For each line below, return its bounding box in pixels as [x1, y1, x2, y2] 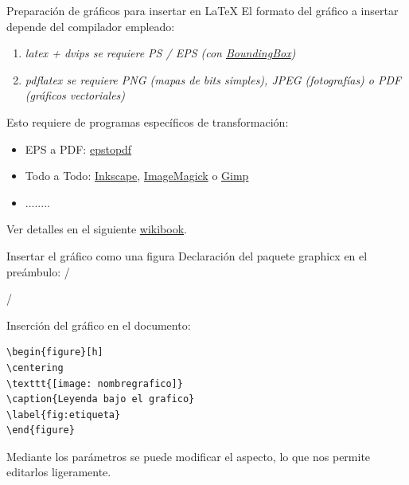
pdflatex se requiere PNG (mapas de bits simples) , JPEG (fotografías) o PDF [25, 71, 402, 88]
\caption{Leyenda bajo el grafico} [6, 393, 195, 405]
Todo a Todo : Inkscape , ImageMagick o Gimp [25, 167, 249, 184]
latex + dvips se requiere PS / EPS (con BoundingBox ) [25, 45, 296, 61]
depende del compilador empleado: [6, 18, 175, 34]
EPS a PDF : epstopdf [25, 140, 132, 157]
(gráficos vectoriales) [25, 87, 126, 104]
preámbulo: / [6, 263, 70, 280]
